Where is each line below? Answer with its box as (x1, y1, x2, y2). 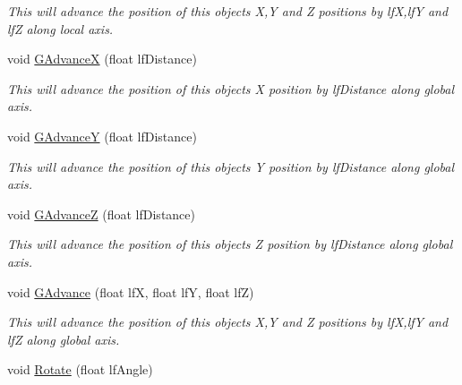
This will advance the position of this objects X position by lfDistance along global (7, 79, 455, 98)
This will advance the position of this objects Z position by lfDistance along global (7, 235, 453, 253)
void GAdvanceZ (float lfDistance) (7, 204, 195, 223)
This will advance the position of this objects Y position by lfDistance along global (7, 157, 455, 175)
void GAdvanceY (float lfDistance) (7, 126, 197, 145)
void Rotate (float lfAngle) (7, 360, 153, 379)
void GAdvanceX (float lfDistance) (7, 49, 197, 68)
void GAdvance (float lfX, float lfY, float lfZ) (7, 282, 254, 301)
